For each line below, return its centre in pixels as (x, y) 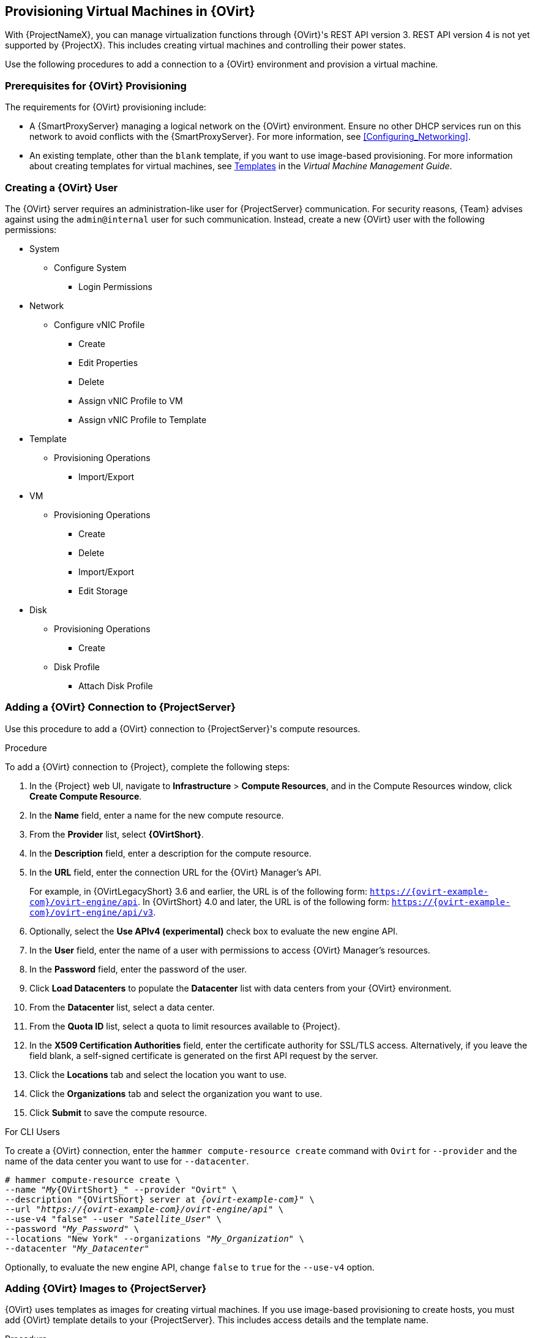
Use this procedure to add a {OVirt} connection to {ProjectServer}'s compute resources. (183, 728)
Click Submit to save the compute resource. (118, 1112)
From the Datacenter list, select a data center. (122, 1007)
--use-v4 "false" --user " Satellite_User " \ (114, 1219)
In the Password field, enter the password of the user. (138, 969)
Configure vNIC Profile (99, 324)
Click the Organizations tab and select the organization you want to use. (176, 1093)
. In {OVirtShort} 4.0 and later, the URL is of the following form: (264, 901)
